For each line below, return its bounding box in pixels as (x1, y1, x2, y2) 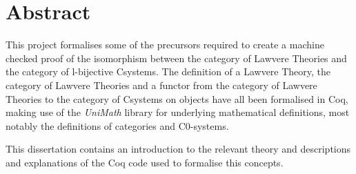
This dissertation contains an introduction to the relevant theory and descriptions (6, 142, 351, 156)
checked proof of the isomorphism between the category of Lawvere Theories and (6, 50, 347, 65)
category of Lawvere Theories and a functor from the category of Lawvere (6, 77, 317, 92)
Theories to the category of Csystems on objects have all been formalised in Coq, (6, 91, 348, 106)
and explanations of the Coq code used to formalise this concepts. (6, 155, 284, 169)
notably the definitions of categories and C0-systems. (6, 118, 229, 133)
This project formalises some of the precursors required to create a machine (6, 37, 324, 52)
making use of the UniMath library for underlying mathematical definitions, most (6, 105, 350, 119)
